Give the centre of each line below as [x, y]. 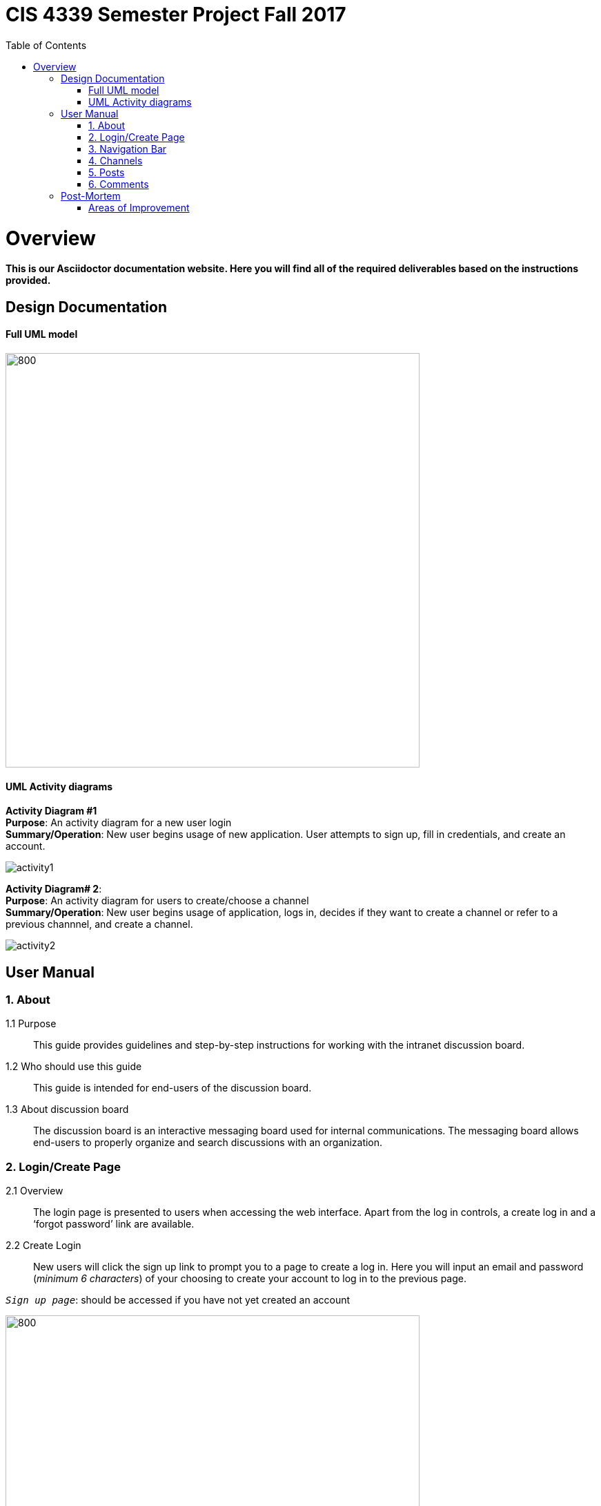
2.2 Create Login [43, 1246]
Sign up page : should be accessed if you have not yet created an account [178, 1300]
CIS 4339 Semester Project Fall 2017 [176, 15]
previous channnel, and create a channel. [99, 924]
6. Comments [119, 184]
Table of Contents [46, 45]
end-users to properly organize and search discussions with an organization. [208, 1143]
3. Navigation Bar [128, 149]
